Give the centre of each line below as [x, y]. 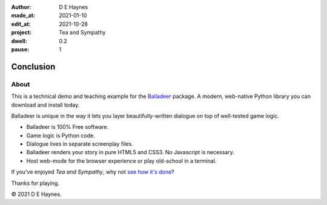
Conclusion [33, 67]
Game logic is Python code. [61, 135]
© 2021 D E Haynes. [36, 194]
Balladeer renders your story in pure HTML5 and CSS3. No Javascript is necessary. [130, 152]
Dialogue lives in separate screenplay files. [80, 144]
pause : [20, 49]
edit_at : [21, 24]
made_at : [23, 16]
